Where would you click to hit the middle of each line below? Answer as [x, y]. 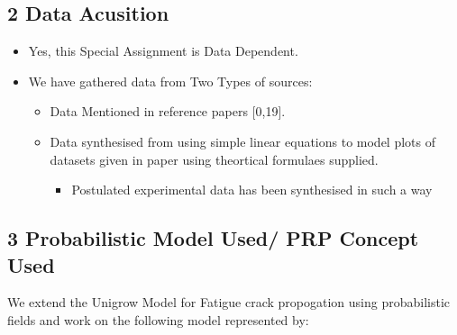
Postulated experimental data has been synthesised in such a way [252, 190]
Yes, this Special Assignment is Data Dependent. [163, 51]
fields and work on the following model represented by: [158, 319]
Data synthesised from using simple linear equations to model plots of [243, 141]
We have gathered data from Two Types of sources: [170, 81]
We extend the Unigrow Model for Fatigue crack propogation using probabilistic [228, 302]
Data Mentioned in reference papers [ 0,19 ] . [168, 111]
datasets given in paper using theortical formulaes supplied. [214, 159]
